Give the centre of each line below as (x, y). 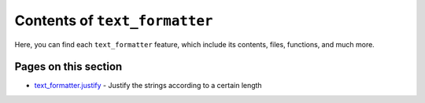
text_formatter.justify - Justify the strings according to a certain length (148, 86)
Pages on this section (68, 67)
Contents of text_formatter (114, 20)
